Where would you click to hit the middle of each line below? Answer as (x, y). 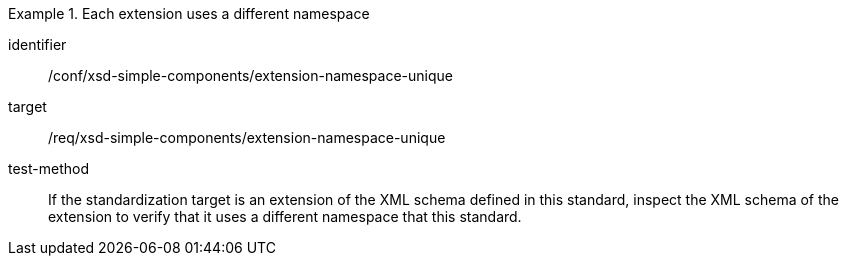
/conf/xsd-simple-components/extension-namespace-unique (250, 75)
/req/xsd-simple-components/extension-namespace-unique (247, 137)
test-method (48, 168)
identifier (37, 44)
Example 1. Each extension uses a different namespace (189, 13)
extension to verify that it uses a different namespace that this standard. (285, 216)
